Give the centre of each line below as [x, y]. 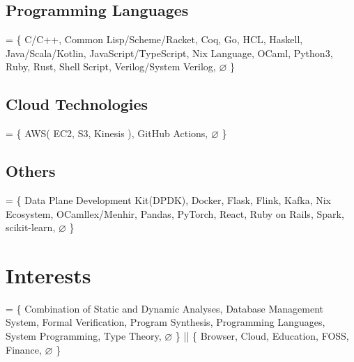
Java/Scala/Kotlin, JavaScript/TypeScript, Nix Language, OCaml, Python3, [169, 53]
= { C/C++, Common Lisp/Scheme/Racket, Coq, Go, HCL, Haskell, [154, 39]
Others [31, 171]
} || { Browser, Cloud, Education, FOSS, [262, 336]
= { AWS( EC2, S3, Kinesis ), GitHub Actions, [107, 133]
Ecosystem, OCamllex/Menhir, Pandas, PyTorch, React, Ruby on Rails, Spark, [175, 213]
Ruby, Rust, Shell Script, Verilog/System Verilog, [111, 66]
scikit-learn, [31, 227]
